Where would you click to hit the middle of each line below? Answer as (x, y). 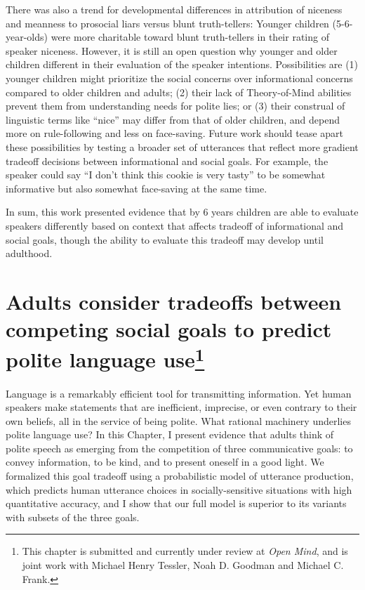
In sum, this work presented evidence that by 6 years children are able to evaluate (182, 212)
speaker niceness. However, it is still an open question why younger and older (172, 50)
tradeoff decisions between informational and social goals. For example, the (167, 160)
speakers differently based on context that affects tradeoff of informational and (175, 225)
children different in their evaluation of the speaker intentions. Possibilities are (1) (182, 64)
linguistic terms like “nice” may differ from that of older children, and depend (173, 119)
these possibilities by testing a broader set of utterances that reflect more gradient (182, 146)
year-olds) (27, 37)
